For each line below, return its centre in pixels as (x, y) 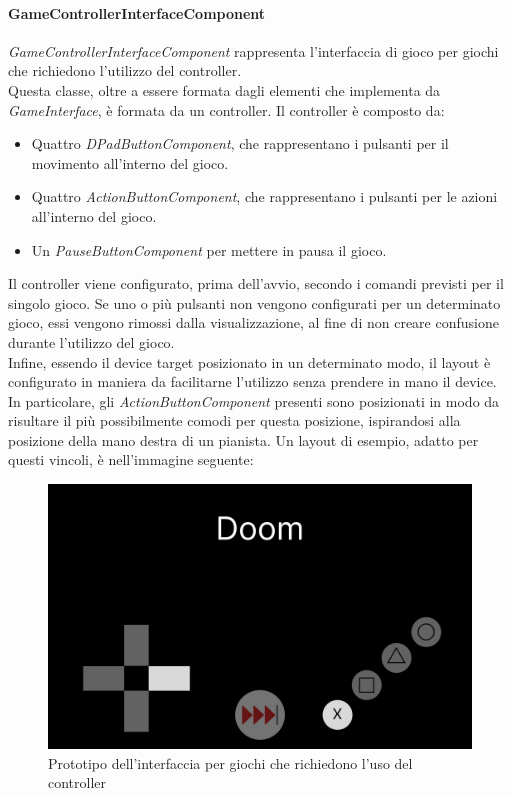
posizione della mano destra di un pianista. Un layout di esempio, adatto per (243, 439)
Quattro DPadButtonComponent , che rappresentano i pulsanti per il (240, 143)
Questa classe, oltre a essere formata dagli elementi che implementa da (224, 89)
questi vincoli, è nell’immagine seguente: (131, 459)
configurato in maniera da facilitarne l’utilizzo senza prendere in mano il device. (252, 381)
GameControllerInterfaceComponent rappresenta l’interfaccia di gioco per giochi (253, 50)
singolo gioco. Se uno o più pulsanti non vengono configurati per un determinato (254, 302)
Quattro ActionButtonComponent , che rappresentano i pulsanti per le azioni (264, 196)
